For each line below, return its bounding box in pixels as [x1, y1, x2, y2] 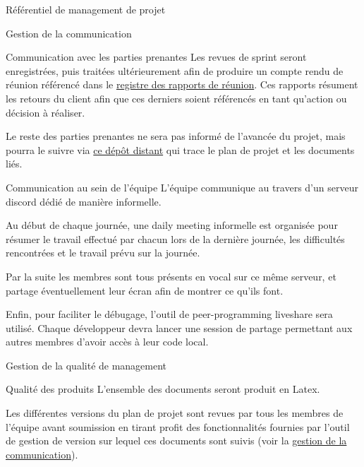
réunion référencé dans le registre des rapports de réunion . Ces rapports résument [6, 77, 358, 92]
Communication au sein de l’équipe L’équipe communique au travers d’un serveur [6, 179, 358, 194]
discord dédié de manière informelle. [6, 194, 162, 208]
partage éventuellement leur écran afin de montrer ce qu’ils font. [6, 283, 284, 297]
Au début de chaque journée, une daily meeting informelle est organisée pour [6, 218, 338, 232]
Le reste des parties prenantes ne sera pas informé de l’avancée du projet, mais [6, 129, 346, 143]
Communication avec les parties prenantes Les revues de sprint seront [6, 49, 307, 64]
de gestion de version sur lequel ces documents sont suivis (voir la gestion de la [6, 433, 347, 448]
